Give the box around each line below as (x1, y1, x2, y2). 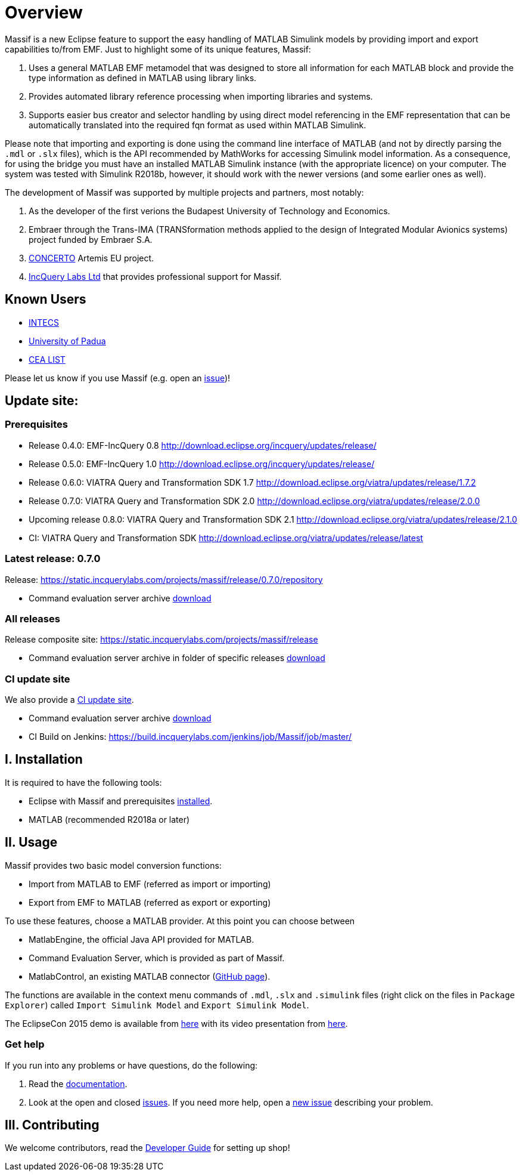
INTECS (29, 317, 59, 328)
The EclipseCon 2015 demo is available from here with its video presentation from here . (5, 1018, 348, 1029)
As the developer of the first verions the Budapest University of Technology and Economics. (29, 205, 390, 216)
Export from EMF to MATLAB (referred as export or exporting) (29, 897, 271, 908)
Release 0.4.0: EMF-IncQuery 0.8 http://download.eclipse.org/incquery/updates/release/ (29, 440, 377, 450)
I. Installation (5, 752, 83, 767)
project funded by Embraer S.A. (29, 234, 153, 245)
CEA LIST (29, 354, 66, 365)
